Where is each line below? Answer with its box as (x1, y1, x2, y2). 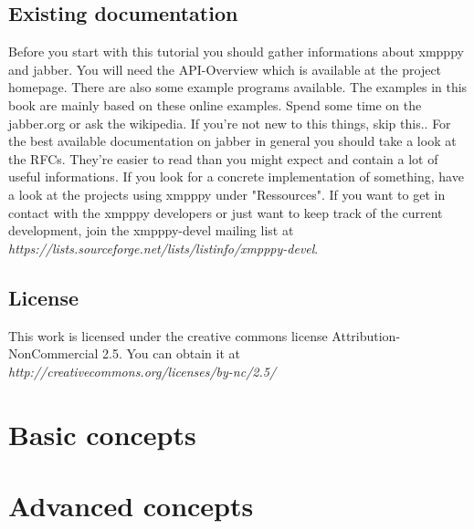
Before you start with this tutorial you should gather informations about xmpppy (8, 42, 464, 61)
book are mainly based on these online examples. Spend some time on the (8, 95, 422, 114)
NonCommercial (8, 344, 99, 363)
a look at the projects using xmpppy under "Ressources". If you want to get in (8, 184, 446, 203)
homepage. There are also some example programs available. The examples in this (8, 78, 468, 97)
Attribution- (332, 326, 401, 345)
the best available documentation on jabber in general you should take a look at (8, 131, 457, 150)
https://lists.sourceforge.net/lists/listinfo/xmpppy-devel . (8, 238, 319, 257)
